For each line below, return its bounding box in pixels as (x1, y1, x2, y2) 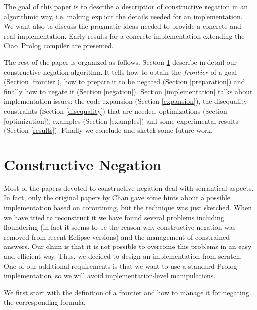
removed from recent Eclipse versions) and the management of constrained (4, 231, 230, 242)
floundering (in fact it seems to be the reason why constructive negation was (4, 222, 236, 232)
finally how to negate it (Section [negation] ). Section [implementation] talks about (4, 86, 253, 96)
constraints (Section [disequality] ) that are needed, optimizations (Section (4, 105, 227, 116)
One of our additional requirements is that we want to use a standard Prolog (4, 260, 237, 271)
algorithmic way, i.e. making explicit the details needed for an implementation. (4, 11, 243, 21)
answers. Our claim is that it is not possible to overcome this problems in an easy (4, 241, 252, 251)
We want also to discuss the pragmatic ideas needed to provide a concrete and (4, 21, 241, 31)
